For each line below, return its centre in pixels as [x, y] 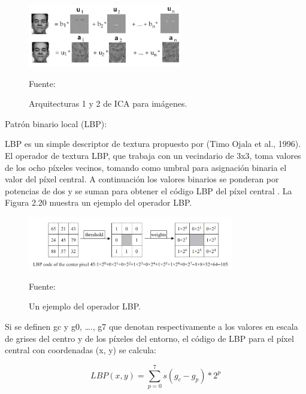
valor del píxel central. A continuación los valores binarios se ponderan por [142, 179]
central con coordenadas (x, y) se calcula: [81, 350]
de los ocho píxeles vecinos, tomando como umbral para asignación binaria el [146, 167]
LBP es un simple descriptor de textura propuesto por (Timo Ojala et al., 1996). [153, 144]
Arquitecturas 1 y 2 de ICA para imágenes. [108, 103]
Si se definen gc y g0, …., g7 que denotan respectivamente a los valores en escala [152, 326]
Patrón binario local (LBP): [56, 123]
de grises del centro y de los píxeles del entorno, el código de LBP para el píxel [149, 338]
